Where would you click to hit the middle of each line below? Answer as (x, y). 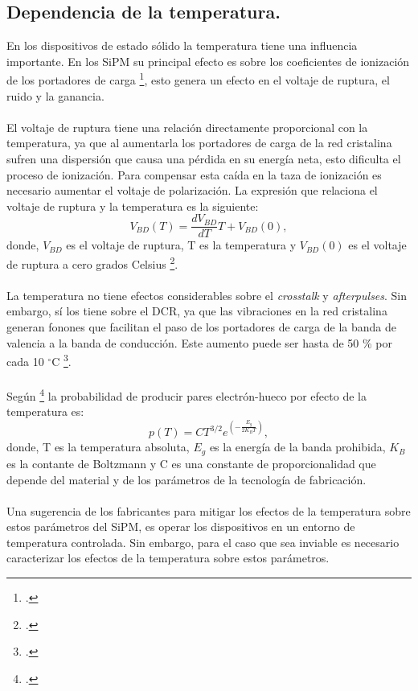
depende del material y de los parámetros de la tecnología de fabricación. (186, 479)
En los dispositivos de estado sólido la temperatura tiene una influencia (182, 45)
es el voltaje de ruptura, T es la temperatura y (181, 245)
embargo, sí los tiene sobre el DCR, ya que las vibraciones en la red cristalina (197, 311)
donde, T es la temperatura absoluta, (98, 447)
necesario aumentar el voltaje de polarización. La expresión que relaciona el (192, 190)
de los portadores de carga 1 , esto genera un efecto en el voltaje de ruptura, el (198, 79)
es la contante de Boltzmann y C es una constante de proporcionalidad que (191, 463)
